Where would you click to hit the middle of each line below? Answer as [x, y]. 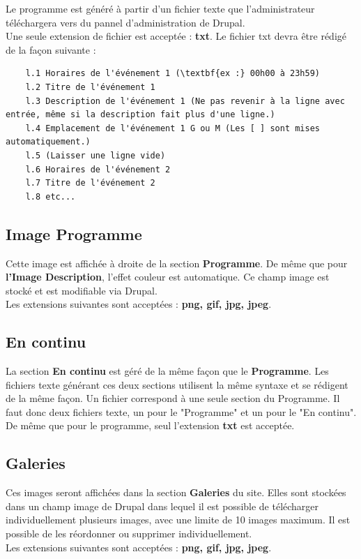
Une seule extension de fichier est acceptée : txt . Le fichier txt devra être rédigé [176, 36]
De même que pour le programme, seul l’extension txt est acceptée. [150, 425]
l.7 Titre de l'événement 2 [90, 183]
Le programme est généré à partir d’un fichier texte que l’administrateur [160, 8]
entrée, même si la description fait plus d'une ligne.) [140, 115]
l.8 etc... [51, 196]
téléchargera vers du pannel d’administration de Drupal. [125, 22]
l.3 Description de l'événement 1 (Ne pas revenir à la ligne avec [185, 101]
